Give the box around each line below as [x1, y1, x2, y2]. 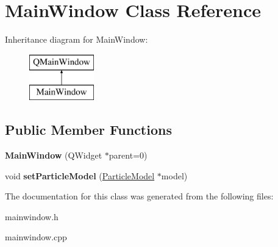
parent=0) [109, 149, 148, 162]
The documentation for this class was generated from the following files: [5, 190, 274, 202]
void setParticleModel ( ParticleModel [5, 169, 155, 182]
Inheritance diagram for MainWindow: [5, 33, 148, 46]
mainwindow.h [5, 210, 59, 223]
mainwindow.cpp [5, 231, 67, 243]
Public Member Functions [5, 120, 172, 139]
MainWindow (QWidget [5, 149, 102, 162]
